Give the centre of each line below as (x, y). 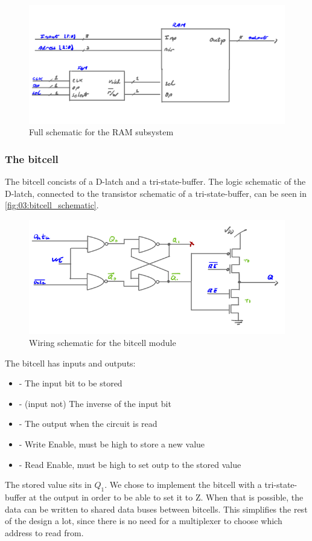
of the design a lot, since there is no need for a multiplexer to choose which (144, 521)
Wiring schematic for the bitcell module (103, 342)
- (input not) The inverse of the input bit (95, 403)
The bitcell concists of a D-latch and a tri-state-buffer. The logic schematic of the (155, 181)
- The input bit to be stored (71, 383)
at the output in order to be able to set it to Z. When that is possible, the (166, 497)
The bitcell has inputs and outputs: (70, 363)
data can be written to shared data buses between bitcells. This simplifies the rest (156, 509)
